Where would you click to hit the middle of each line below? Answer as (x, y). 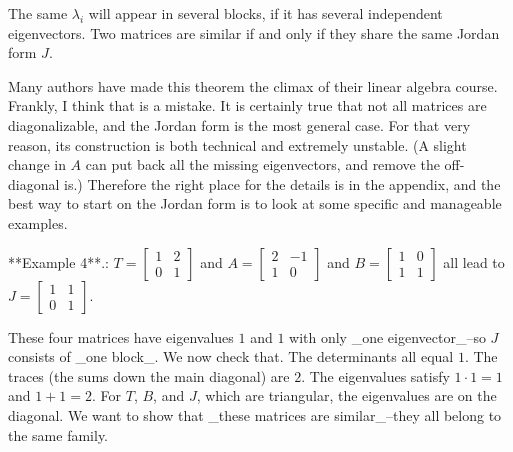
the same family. (58, 434)
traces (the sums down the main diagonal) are (149, 375)
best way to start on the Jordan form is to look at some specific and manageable (255, 203)
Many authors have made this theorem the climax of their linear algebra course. (253, 85)
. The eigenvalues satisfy (375, 375)
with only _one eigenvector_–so (387, 336)
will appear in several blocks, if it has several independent (265, 13)
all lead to (474, 261)
